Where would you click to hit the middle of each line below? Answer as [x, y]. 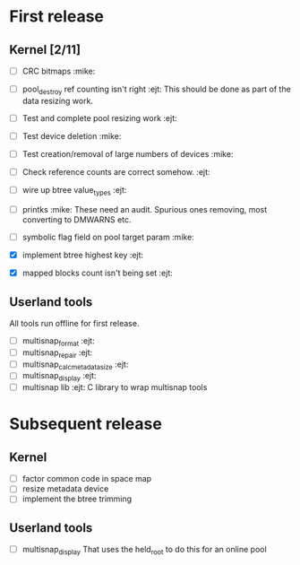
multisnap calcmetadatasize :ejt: [75, 365]
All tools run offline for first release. [74, 323]
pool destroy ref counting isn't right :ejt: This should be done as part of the [156, 90]
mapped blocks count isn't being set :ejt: [97, 273]
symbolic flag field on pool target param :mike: [108, 237]
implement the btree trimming [77, 499]
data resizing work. [58, 100]
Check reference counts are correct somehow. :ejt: [116, 172]
